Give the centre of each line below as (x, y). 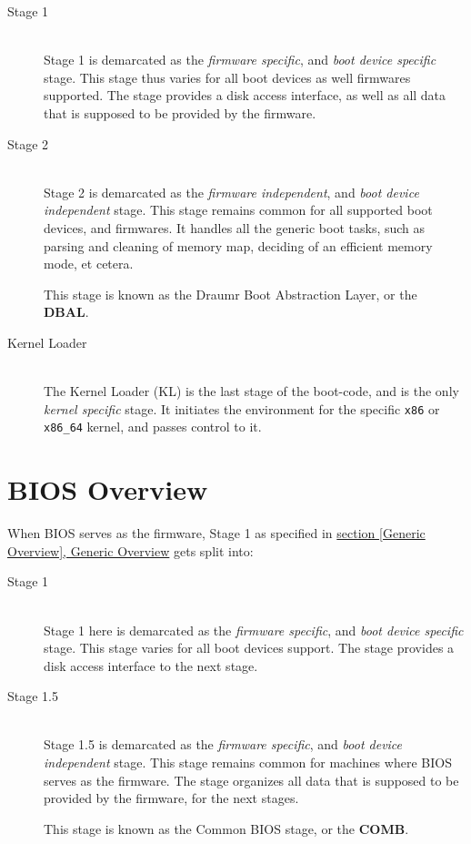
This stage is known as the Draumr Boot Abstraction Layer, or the (230, 294)
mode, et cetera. (89, 264)
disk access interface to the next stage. (151, 665)
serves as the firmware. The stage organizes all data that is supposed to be (251, 780)
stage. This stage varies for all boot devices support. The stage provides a (249, 648)
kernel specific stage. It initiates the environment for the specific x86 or (242, 408)
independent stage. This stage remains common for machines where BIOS (248, 763)
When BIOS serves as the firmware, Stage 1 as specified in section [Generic (216, 533)
